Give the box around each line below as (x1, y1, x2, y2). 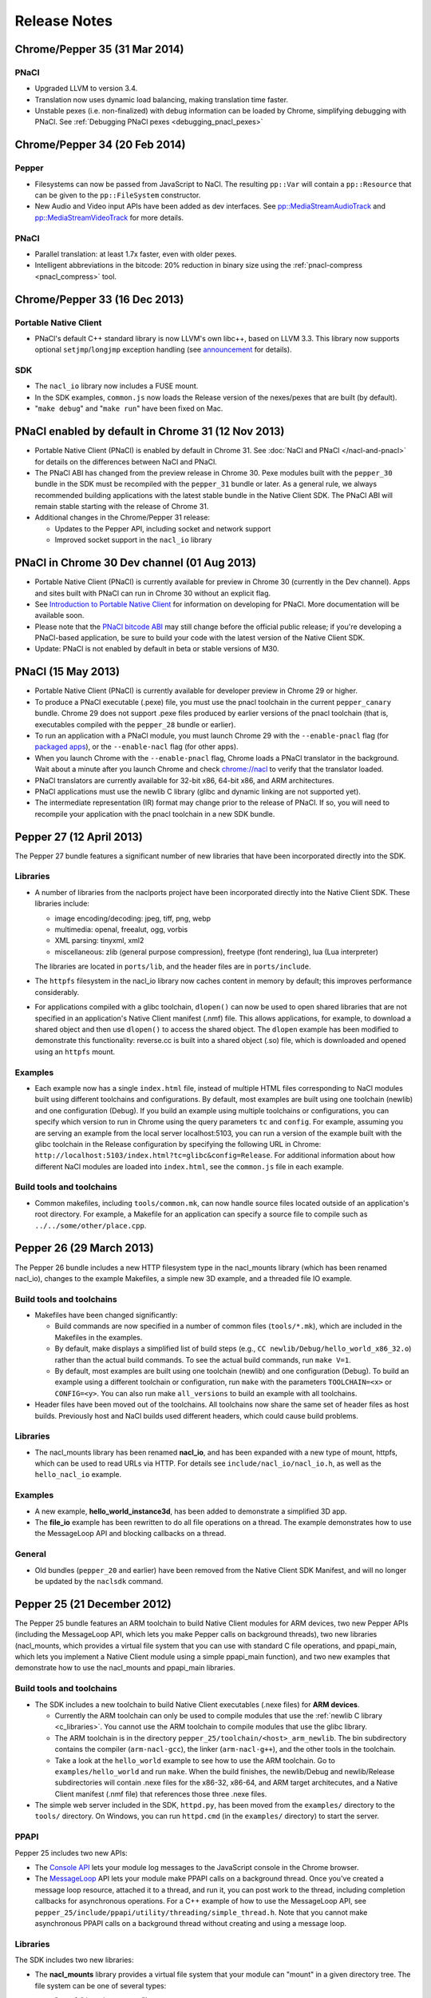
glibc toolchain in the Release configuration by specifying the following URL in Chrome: (34, 1139, 322, 1148)
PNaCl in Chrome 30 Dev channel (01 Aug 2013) (14, 556, 257, 570)
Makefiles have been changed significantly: (34, 1311, 178, 1320)
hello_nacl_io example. (34, 1470, 122, 1479)
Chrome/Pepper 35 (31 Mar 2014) (14, 42, 184, 56)
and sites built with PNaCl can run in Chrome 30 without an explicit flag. (34, 588, 271, 598)
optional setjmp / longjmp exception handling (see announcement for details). (34, 344, 292, 355)
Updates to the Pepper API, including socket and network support (54, 523, 271, 533)
